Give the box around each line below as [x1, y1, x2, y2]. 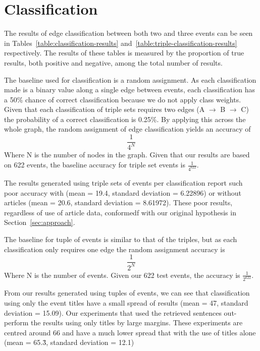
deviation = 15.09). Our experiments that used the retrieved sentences [4, 307, 222, 318]
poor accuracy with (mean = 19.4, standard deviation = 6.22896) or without [4, 187, 242, 198]
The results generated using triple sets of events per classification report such [4, 177, 243, 188]
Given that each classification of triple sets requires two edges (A [4, 104, 205, 114]
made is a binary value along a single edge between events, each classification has [4, 84, 255, 95]
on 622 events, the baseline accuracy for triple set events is [4, 159, 186, 170]
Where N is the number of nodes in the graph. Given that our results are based [4, 149, 250, 160]
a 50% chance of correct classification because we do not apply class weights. [4, 94, 241, 104]
